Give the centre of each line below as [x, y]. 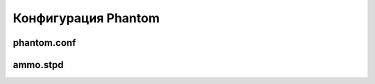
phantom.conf [44, 43]
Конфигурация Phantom [86, 18]
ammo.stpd [38, 65]
